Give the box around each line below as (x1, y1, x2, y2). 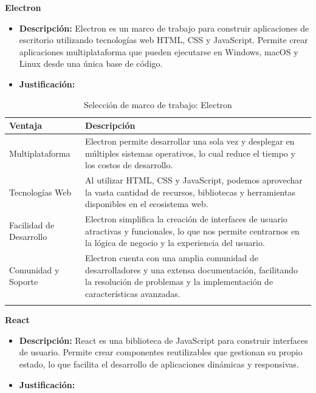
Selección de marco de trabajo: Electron (84, 98, 232, 111)
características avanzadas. (85, 287, 180, 299)
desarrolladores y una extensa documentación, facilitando (85, 263, 298, 276)
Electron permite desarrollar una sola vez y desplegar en (85, 135, 295, 147)
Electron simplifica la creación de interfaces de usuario (85, 213, 287, 225)
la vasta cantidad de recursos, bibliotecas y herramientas (85, 185, 295, 198)
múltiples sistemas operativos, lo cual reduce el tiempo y (85, 146, 295, 159)
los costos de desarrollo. (85, 159, 173, 171)
